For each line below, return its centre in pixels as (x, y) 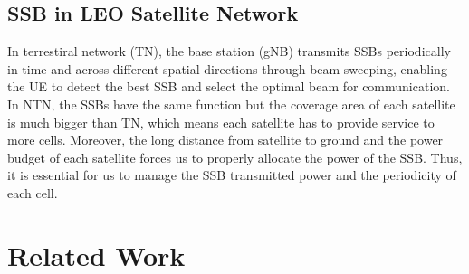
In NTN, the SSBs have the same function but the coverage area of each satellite (231, 104)
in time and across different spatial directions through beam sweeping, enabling (227, 68)
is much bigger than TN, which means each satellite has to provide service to (221, 122)
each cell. (33, 192)
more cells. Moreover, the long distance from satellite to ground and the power (225, 140)
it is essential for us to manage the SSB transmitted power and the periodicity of (232, 175)
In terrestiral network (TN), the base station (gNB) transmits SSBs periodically (229, 51)
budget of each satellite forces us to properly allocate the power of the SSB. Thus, (235, 157)
